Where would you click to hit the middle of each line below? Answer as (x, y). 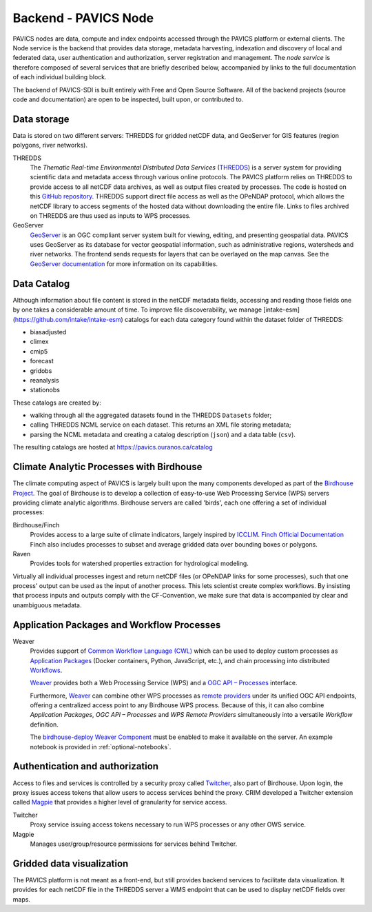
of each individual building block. (60, 77)
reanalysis (44, 380)
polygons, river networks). (50, 145)
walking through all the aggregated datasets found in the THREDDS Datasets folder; (151, 415)
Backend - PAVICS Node (83, 18)
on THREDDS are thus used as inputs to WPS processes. (110, 215)
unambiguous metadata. (47, 605)
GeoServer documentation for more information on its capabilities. (124, 264)
